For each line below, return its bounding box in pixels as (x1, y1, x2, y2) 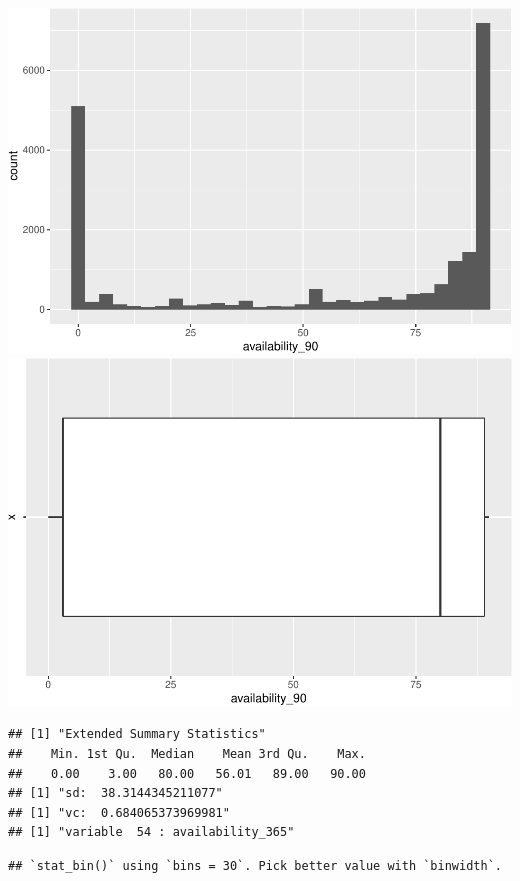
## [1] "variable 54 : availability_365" (8, 825, 295, 840)
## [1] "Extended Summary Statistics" (8, 727, 266, 742)
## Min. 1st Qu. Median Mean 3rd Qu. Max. (8, 746, 366, 761)
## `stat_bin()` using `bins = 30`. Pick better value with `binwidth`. (8, 858, 502, 873)
